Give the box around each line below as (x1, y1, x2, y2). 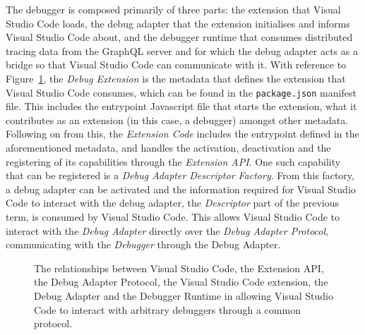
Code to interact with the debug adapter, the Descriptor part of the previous (6, 195, 340, 210)
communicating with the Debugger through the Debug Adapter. (6, 237, 281, 252)
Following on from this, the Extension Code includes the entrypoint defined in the (6, 126, 359, 141)
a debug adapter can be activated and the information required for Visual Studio (6, 181, 356, 196)
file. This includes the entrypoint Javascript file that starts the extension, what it (6, 99, 357, 114)
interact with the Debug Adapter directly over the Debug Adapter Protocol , (6, 223, 328, 238)
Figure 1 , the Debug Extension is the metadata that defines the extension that (6, 71, 346, 85)
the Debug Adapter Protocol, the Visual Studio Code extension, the (34, 274, 328, 289)
